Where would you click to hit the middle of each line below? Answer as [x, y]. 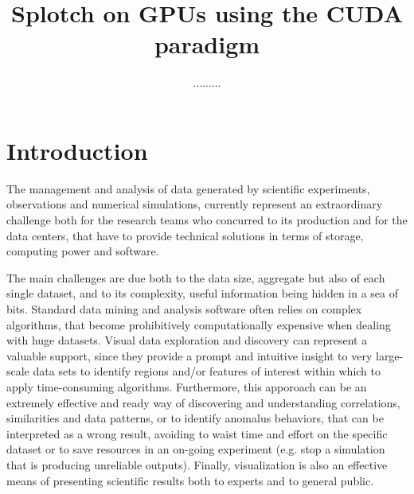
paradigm [207, 44]
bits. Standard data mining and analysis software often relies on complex [184, 309]
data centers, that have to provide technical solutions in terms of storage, [185, 235]
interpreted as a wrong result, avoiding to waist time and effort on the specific [197, 433]
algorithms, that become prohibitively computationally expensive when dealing [199, 324]
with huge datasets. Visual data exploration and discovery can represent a [187, 340]
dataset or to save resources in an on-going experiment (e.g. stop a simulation [196, 449]
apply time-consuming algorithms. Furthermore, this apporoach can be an [187, 386]
